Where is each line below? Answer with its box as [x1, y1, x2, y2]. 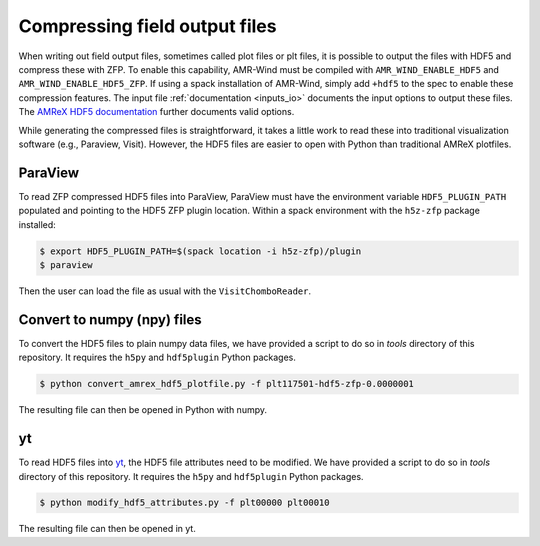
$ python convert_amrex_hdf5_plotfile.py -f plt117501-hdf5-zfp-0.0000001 [39, 378, 415, 390]
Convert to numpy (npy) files [18, 311, 202, 328]
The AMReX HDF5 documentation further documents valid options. [18, 106, 295, 118]
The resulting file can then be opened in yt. [18, 523, 197, 535]
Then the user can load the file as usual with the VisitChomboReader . [18, 285, 312, 297]
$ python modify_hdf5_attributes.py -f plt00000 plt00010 [39, 497, 330, 509]
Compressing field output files [18, 15, 277, 37]
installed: [18, 218, 57, 230]
